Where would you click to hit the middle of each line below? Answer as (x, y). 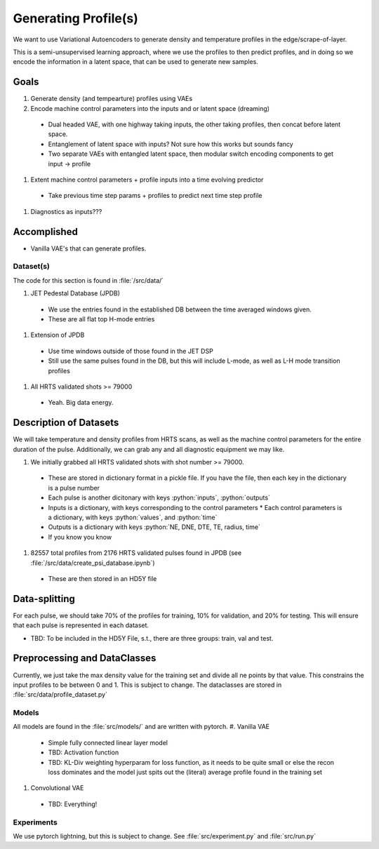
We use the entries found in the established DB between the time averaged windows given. (180, 309)
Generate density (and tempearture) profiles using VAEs (112, 99)
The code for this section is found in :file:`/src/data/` (88, 280)
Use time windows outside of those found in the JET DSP (131, 351)
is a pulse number (74, 488)
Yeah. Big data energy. (81, 403)
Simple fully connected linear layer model (108, 742)
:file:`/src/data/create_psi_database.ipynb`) (93, 563)
